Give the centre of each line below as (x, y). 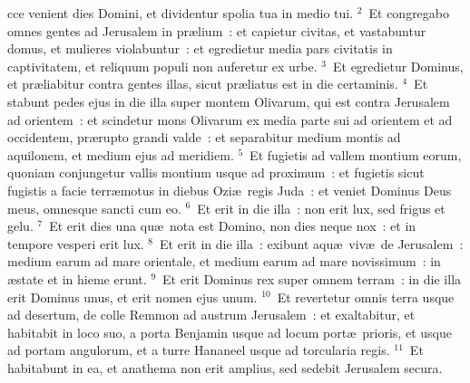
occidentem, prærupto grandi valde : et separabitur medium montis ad (204, 137)
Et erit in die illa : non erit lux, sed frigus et (321, 208)
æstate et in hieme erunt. (77, 278)
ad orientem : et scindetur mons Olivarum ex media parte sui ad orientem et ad (230, 119)
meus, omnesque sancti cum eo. (94, 208)
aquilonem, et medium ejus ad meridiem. (121, 154)
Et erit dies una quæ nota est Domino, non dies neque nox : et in (233, 226)
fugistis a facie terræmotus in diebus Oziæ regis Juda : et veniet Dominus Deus (230, 190)
